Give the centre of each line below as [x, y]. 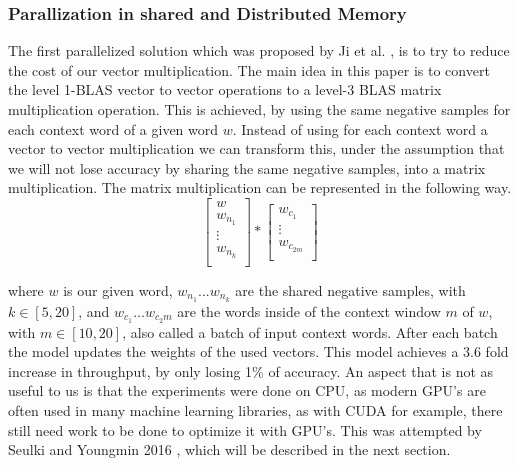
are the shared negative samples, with [350, 289]
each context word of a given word [113, 128]
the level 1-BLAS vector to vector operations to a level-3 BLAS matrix [225, 89]
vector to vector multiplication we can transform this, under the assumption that [256, 148]
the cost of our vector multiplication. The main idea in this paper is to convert [249, 69]
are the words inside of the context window [309, 310]
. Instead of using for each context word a [360, 128]
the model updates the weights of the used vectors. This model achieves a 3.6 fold [258, 351]
